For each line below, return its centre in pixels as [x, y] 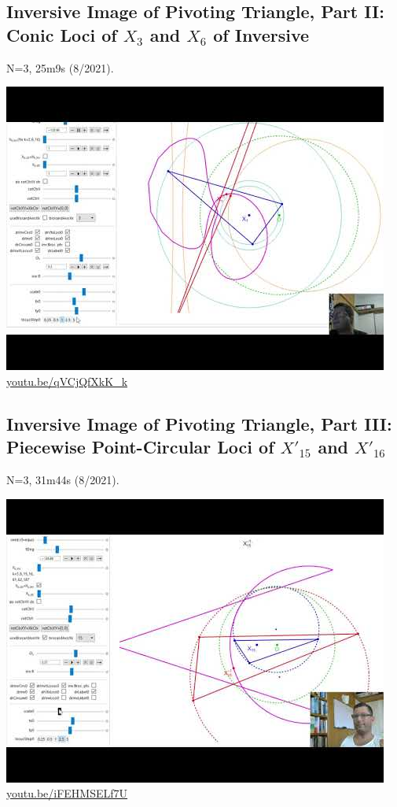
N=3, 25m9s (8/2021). [60, 67]
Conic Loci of [62, 34]
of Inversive [261, 34]
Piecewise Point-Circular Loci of [140, 447]
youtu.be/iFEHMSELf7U [67, 793]
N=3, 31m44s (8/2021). [63, 479]
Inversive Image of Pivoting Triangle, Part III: [199, 423]
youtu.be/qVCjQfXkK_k [67, 381]
